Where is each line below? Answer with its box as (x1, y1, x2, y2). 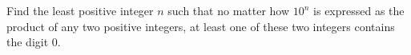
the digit (6, 33, 49, 50)
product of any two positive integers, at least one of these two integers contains (6, 18, 395, 34)
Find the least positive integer (6, 2, 154, 18)
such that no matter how (167, 2, 290, 18)
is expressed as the (313, 2, 405, 18)
